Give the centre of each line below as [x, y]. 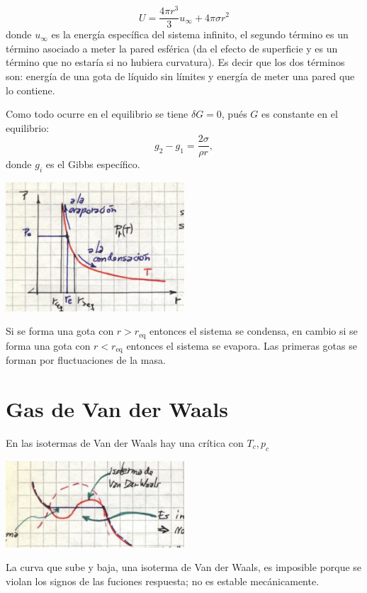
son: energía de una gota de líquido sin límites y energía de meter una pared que [180, 76]
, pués [234, 114]
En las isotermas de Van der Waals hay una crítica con [125, 442]
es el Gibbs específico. [93, 164]
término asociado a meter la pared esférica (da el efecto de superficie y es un [172, 48]
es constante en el [300, 114]
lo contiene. [30, 90]
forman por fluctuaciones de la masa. [86, 360]
